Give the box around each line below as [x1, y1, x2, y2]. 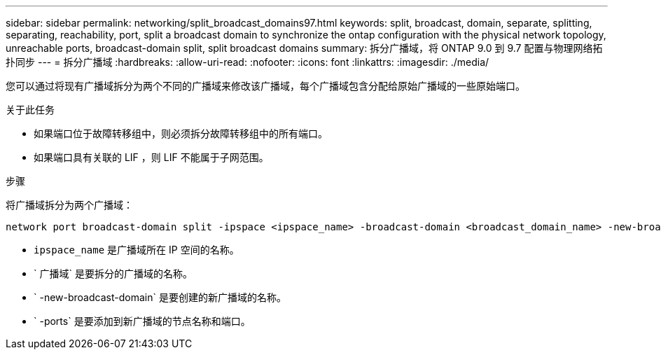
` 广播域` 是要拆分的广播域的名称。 [34, 267, 193, 279]
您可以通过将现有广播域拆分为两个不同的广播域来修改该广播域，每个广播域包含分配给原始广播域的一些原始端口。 [6, 80, 525, 92]
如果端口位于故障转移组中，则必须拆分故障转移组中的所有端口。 [34, 127, 328, 139]
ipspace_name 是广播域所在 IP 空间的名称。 [34, 244, 239, 256]
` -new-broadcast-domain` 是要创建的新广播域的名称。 [34, 291, 286, 303]
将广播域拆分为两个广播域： [6, 199, 133, 211]
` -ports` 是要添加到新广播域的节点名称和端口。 [34, 315, 251, 327]
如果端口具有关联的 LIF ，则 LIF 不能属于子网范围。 [34, 151, 269, 163]
